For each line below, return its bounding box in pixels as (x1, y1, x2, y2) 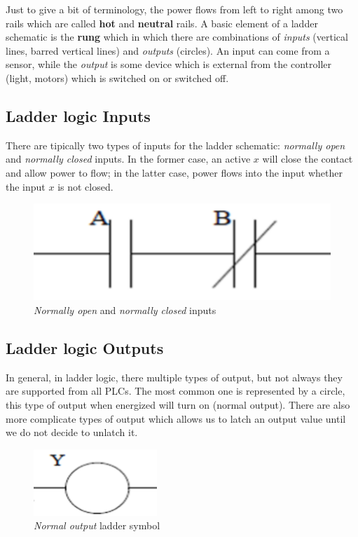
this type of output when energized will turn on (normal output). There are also (6, 397, 350, 412)
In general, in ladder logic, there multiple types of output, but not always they (6, 369, 343, 384)
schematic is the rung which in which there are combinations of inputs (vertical (6, 29, 348, 44)
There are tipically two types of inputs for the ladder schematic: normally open (6, 137, 345, 152)
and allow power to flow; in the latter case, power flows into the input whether (6, 165, 343, 179)
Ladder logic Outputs (6, 337, 164, 359)
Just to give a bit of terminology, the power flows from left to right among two (6, 2, 343, 16)
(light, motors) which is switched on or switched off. (6, 70, 229, 85)
